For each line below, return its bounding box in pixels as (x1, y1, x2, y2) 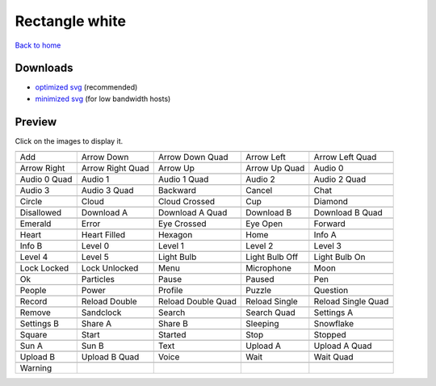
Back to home (15, 40, 61, 50)
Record (19, 296, 48, 307)
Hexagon (157, 229, 193, 241)
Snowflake (313, 318, 354, 329)
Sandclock (81, 307, 122, 318)
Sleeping (245, 318, 279, 329)
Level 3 (313, 241, 342, 252)
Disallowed (19, 207, 62, 218)
